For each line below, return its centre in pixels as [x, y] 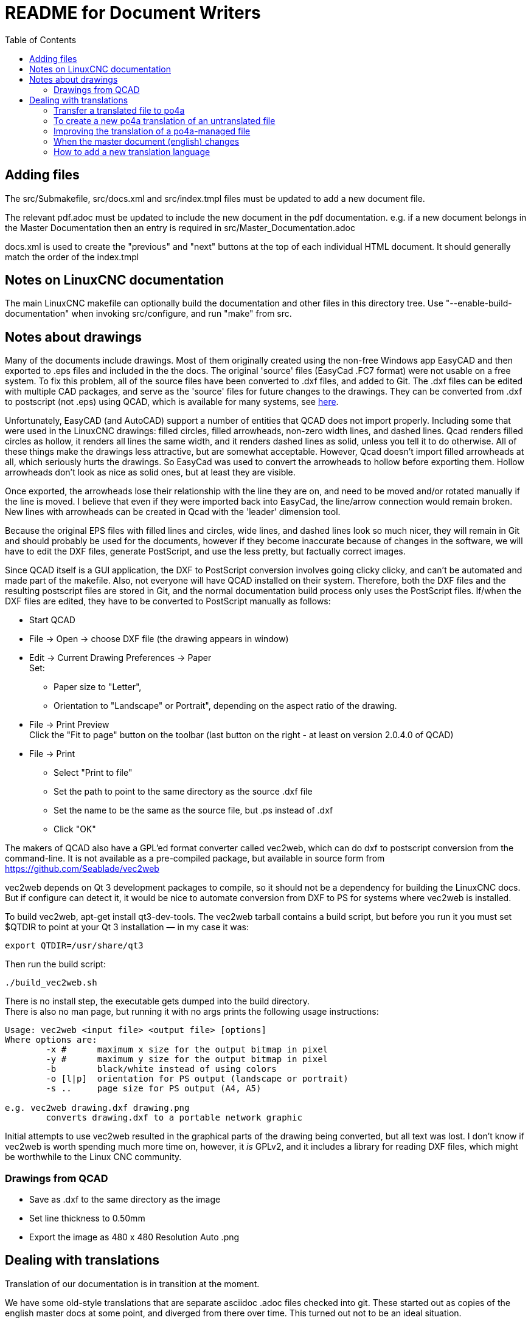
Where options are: [51, 1040]
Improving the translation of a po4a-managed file [152, 131]
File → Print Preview [69, 725]
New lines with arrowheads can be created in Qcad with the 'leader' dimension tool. [173, 512]
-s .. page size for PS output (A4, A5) [154, 1089]
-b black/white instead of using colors [161, 1069]
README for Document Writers [133, 13]
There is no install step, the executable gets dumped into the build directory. [158, 1001]
